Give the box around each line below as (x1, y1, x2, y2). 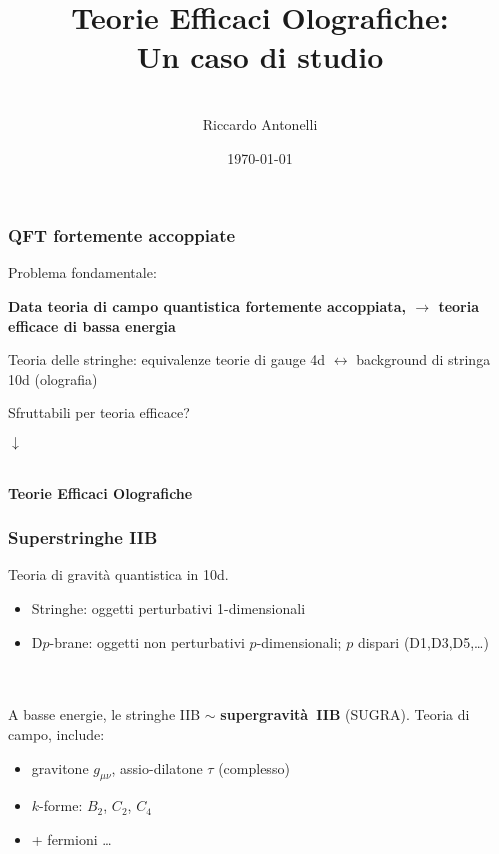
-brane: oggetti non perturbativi (49, 631, 245, 652)
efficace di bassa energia (8, 315, 176, 336)
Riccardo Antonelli (202, 113, 318, 134)
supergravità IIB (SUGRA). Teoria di (220, 704, 470, 725)
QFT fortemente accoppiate (8, 223, 236, 248)
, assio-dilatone (111, 757, 203, 778)
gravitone (31, 757, 89, 778)
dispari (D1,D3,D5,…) (357, 631, 489, 652)
